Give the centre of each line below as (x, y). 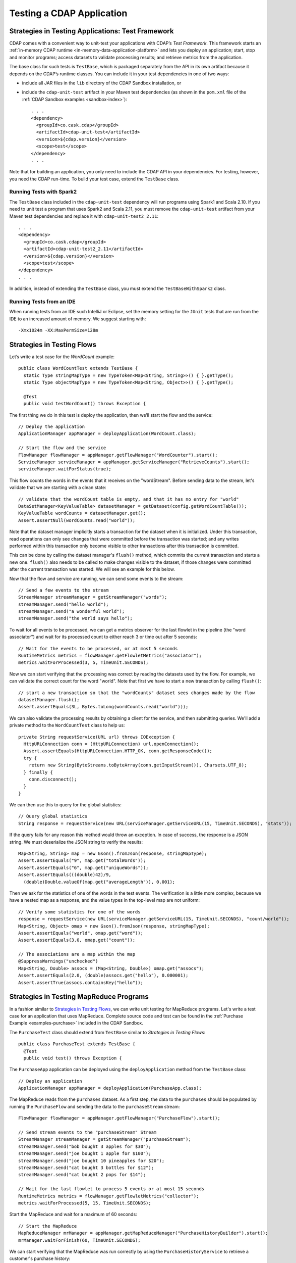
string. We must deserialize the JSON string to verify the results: (76, 842)
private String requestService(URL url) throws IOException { (97, 737)
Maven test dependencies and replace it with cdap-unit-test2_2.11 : (84, 216)
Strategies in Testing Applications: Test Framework (92, 31)
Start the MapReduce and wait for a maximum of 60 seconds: (73, 1215)
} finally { (38, 772)
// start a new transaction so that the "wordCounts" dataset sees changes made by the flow (137, 693)
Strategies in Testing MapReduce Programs (79, 997)
